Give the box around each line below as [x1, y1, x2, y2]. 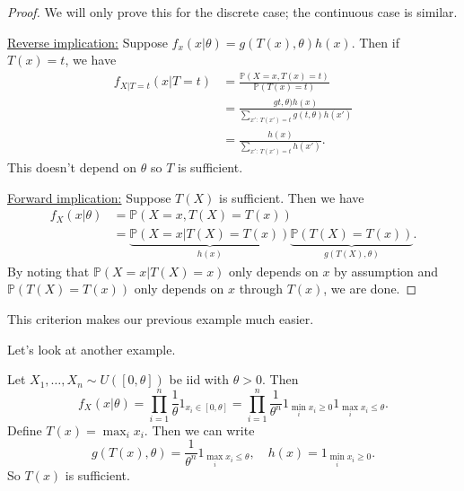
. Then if [351, 32, 399, 51]
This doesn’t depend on [7, 158, 137, 177]
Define [7, 420, 42, 439]
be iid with [169, 370, 230, 389]
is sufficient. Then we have [218, 188, 364, 206]
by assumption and [334, 261, 439, 280]
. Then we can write [144, 420, 255, 439]
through [239, 279, 283, 298]
